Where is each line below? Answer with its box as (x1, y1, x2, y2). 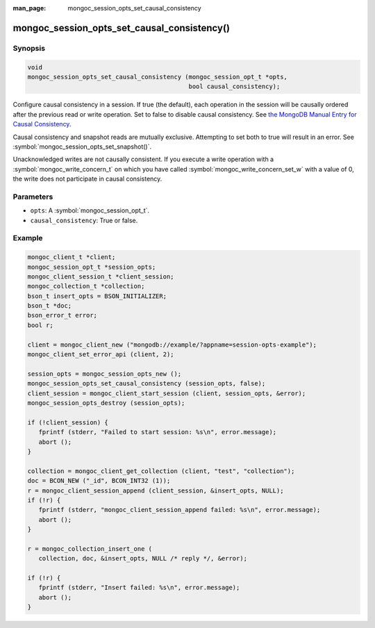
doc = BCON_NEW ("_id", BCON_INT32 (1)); (27, 477, 171, 485)
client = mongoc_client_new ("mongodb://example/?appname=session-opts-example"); (27, 340, 317, 349)
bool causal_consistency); (188, 83, 281, 90)
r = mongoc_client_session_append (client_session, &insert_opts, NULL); (27, 486, 284, 495)
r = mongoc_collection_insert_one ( (27, 545, 153, 552)
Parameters (12, 192, 53, 201)
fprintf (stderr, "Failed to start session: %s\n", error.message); (38, 428, 277, 436)
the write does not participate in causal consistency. (12, 174, 162, 183)
